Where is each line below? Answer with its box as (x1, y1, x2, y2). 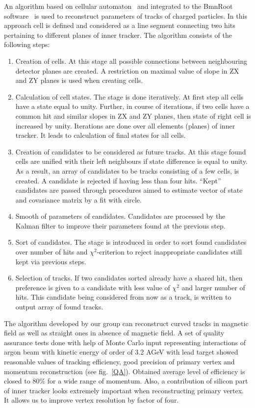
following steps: (4, 39, 50, 50)
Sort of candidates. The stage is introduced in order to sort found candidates (15, 237, 247, 247)
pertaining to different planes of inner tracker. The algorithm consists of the (4, 29, 232, 40)
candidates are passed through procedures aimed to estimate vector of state (15, 185, 243, 195)
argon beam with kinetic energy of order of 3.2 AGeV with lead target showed (4, 347, 238, 357)
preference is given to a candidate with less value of (15, 282, 170, 292)
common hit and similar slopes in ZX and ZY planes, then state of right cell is (15, 110, 251, 121)
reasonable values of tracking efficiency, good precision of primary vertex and (4, 357, 235, 366)
